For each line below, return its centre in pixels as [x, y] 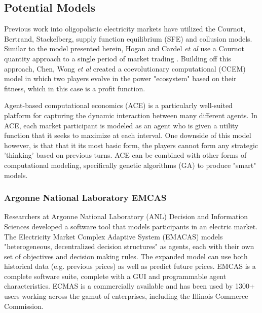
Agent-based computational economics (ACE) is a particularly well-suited [118, 105]
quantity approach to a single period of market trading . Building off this [118, 58]
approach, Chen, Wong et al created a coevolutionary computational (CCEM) [125, 68]
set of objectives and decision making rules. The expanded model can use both [126, 256]
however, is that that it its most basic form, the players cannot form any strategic [131, 145]
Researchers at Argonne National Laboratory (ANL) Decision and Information [126, 216]
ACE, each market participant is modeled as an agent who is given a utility [121, 125]
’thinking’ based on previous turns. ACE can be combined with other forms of [125, 155]
